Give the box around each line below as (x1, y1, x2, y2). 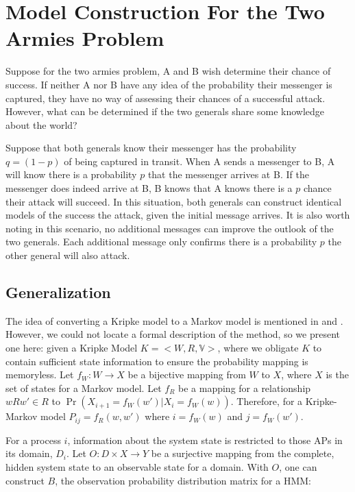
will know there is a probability (5, 167, 137, 182)
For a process (5, 432, 61, 447)
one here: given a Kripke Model (5, 341, 138, 355)
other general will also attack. (5, 248, 130, 262)
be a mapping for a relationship (178, 380, 311, 395)
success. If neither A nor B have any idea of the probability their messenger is (5, 77, 332, 91)
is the (326, 367, 349, 382)
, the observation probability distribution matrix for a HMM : (55, 473, 311, 487)
